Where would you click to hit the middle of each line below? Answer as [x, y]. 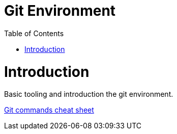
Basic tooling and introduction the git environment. [89, 94]
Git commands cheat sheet [49, 110]
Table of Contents [34, 33]
